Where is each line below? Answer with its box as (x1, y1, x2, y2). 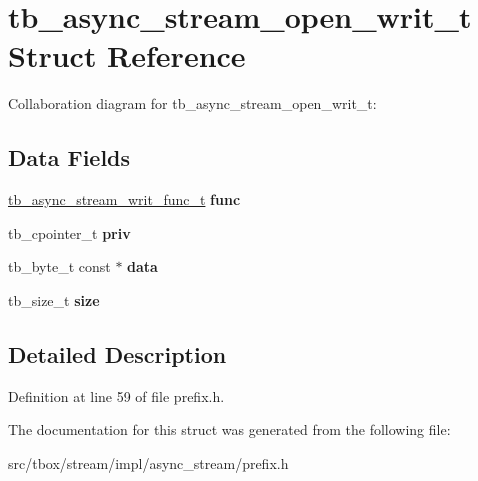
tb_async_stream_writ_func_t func (8, 189, 241, 210)
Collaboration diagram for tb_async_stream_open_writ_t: (8, 93, 377, 114)
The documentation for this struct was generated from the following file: (8, 419, 451, 440)
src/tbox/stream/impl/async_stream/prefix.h (8, 452, 289, 473)
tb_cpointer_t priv (8, 222, 131, 243)
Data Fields (8, 142, 131, 173)
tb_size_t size (8, 289, 100, 310)
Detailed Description (8, 338, 227, 369)
